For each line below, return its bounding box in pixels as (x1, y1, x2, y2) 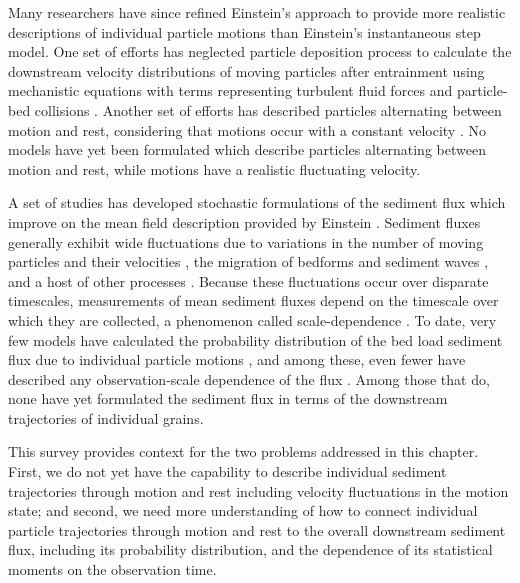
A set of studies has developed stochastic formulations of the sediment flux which (8, 192, 506, 213)
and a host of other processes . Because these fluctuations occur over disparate (8, 270, 489, 291)
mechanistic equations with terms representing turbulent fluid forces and (8, 80, 453, 101)
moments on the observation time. (8, 559, 217, 580)
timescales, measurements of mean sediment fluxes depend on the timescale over (8, 290, 499, 311)
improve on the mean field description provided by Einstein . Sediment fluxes (8, 211, 481, 232)
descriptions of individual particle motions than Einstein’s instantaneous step (8, 21, 481, 42)
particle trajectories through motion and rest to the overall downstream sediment (8, 519, 506, 540)
